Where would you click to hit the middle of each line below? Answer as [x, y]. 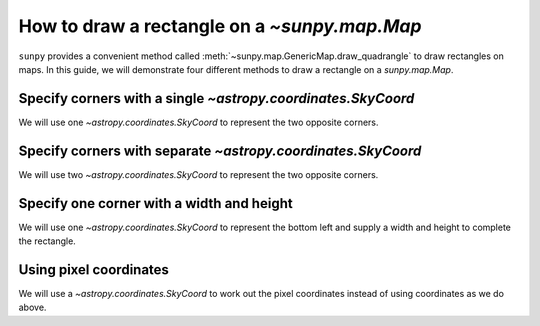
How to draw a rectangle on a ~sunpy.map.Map [220, 26]
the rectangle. [47, 241]
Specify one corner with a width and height [156, 203]
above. [32, 307]
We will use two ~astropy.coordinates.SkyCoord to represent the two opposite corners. [198, 174]
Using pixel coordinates [94, 269]
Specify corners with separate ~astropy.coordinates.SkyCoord [220, 150]
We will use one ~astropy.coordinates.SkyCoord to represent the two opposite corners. [198, 122]
